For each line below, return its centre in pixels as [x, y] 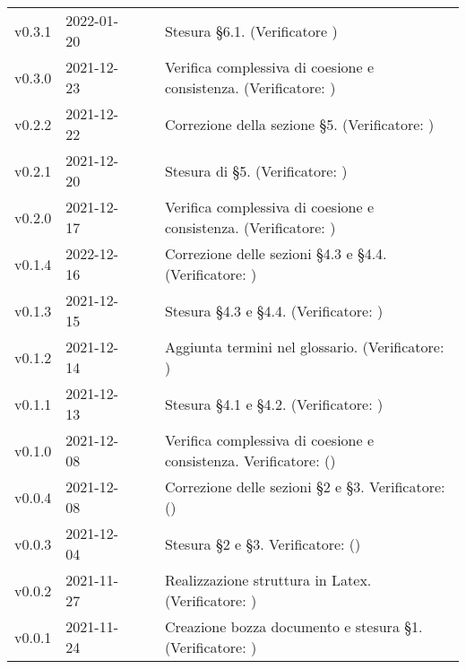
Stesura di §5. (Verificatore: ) [256, 170]
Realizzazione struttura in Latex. [268, 580]
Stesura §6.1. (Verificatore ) [251, 30]
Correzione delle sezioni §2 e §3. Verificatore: [305, 487]
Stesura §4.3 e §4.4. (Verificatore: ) [274, 310]
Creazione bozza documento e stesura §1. [293, 626]
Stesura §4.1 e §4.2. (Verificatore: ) [274, 404]
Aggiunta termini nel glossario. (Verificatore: [304, 347]
